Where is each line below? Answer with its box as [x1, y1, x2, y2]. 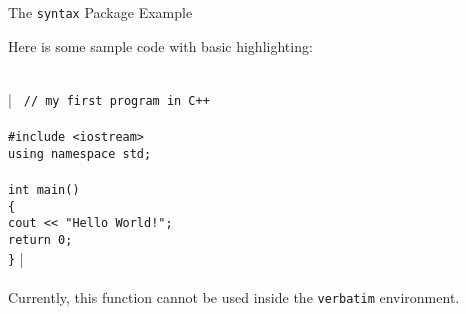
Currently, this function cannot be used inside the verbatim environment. [8, 286, 460, 307]
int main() [8, 183, 80, 197]
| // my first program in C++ [8, 88, 210, 109]
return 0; [8, 232, 73, 247]
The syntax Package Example [8, 2, 193, 22]
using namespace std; [8, 146, 152, 161]
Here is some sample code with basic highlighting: [8, 35, 313, 56]
